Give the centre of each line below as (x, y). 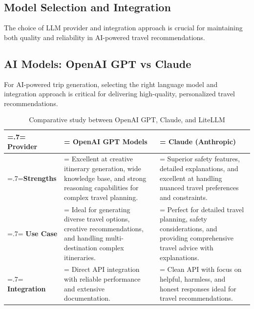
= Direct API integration (102, 269)
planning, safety (183, 219)
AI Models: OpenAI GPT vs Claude (98, 63)
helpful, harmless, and (193, 279)
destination (81, 247)
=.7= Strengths (32, 178)
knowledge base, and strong (105, 178)
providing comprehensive (197, 238)
